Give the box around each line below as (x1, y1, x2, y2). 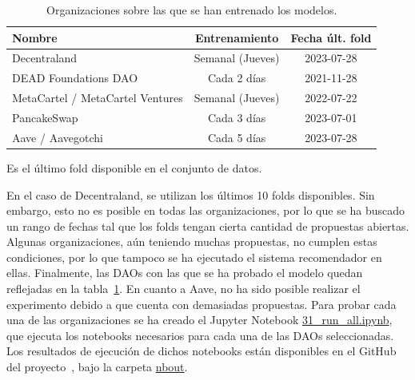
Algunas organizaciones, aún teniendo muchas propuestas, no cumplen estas (6, 233, 377, 250)
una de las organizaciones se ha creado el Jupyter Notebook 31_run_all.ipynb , (6, 311, 393, 328)
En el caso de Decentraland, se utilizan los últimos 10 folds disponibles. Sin (6, 186, 375, 203)
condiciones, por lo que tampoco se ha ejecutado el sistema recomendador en (6, 248, 382, 265)
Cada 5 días (207, 129, 266, 145)
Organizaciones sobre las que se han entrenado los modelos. (46, 2, 337, 18)
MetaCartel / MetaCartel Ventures (12, 89, 183, 106)
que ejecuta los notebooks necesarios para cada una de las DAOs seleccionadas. (6, 327, 394, 343)
